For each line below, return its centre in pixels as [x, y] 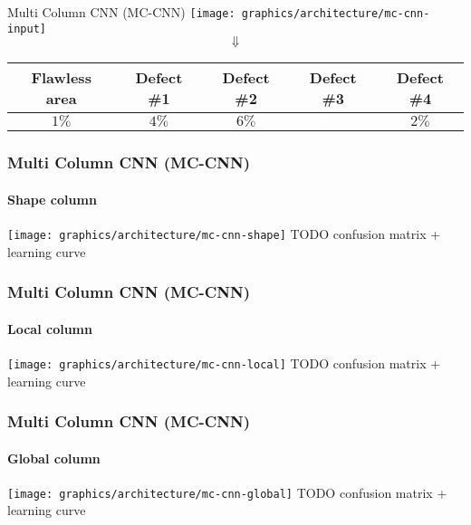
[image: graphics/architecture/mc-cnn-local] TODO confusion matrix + [224, 363]
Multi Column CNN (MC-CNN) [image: [121, 12]
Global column [54, 458]
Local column [50, 328]
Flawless [61, 78]
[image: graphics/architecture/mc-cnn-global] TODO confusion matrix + [227, 492]
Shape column [52, 199]
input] [27, 29]
